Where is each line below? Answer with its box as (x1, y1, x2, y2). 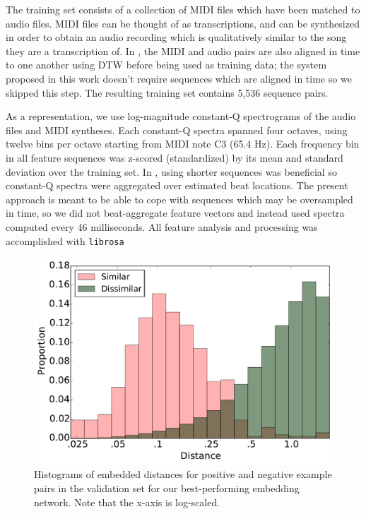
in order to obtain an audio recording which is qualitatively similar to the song (6, 30, 347, 44)
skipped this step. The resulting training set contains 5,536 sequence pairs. (6, 85, 329, 100)
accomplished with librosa (6, 233, 124, 248)
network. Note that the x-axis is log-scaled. (34, 494, 220, 509)
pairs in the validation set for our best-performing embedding (34, 481, 300, 496)
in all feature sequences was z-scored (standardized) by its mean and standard (6, 150, 343, 165)
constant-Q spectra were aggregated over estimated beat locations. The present (6, 178, 348, 193)
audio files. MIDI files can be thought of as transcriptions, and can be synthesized (6, 16, 360, 30)
